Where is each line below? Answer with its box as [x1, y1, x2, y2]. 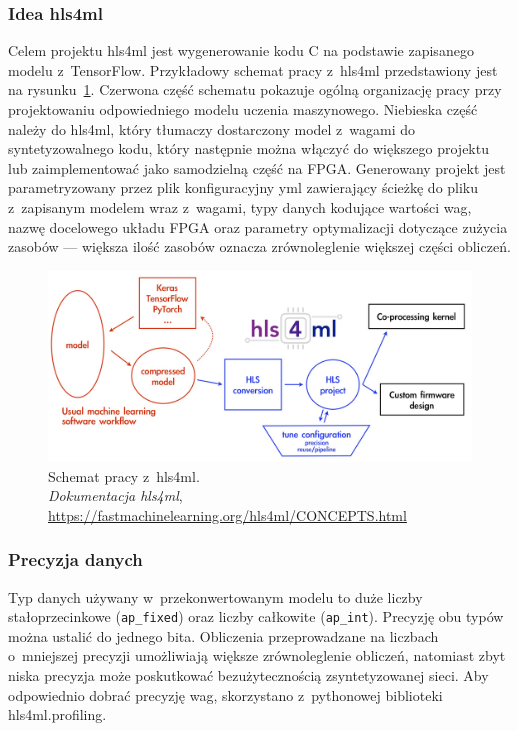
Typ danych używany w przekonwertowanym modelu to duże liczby [8, 586, 423, 607]
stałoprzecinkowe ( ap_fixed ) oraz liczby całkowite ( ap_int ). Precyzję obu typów [8, 606, 504, 627]
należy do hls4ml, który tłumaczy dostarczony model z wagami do [8, 118, 416, 139]
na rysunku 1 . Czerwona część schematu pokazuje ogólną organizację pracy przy [8, 79, 502, 100]
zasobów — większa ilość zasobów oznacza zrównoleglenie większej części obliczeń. [8, 236, 511, 257]
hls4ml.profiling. [8, 704, 107, 725]
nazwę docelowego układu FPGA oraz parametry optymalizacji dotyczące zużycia [8, 216, 508, 237]
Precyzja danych [8, 547, 143, 572]
